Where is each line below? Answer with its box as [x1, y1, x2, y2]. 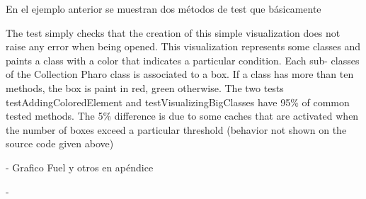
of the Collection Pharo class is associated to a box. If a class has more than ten [6, 67, 354, 81]
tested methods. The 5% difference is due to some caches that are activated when [6, 108, 359, 123]
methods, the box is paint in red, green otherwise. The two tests [6, 80, 284, 95]
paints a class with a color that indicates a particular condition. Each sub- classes [6, 52, 360, 67]
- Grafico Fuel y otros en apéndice [6, 159, 154, 174]
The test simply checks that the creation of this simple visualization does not [6, 25, 341, 40]
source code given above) [6, 136, 114, 151]
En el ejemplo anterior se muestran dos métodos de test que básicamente [6, 1, 321, 16]
